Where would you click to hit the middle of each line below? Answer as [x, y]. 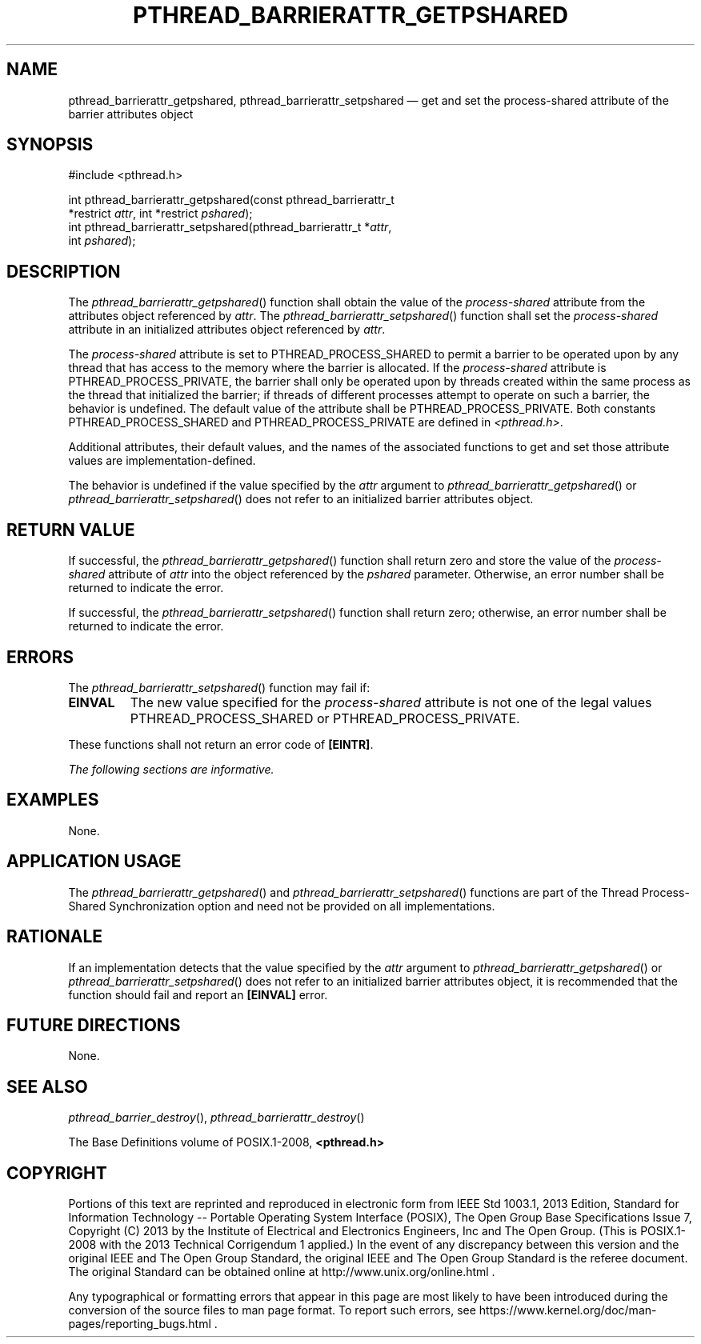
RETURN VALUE [71, 530]
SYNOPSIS [50, 145]
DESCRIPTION [64, 271]
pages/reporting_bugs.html [140, 1324]
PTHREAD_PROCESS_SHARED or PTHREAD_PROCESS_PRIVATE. [325, 718]
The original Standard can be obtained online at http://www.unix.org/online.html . [282, 1272]
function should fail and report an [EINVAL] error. [198, 994]
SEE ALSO [47, 1086]
